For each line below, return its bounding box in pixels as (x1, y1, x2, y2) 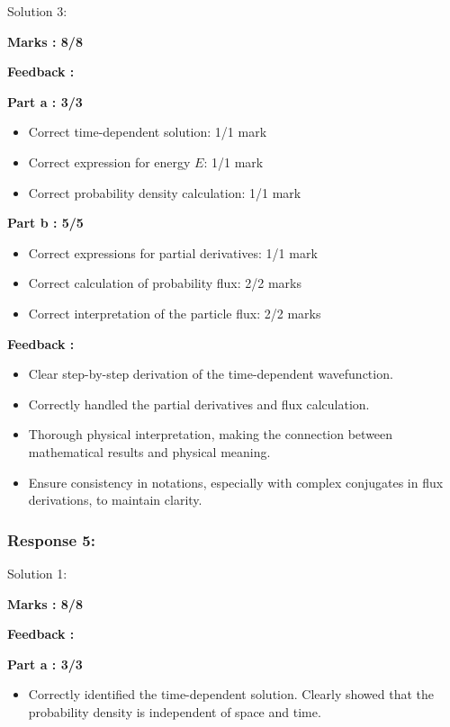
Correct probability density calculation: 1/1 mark (28, 183, 301, 202)
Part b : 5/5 (7, 213, 84, 232)
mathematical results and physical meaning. (28, 442, 271, 461)
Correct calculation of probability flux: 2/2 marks (28, 274, 302, 292)
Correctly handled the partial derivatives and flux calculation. (28, 394, 370, 413)
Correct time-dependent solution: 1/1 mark (28, 122, 267, 141)
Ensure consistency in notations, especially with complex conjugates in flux (28, 472, 444, 491)
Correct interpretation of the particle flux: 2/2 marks (28, 303, 321, 322)
